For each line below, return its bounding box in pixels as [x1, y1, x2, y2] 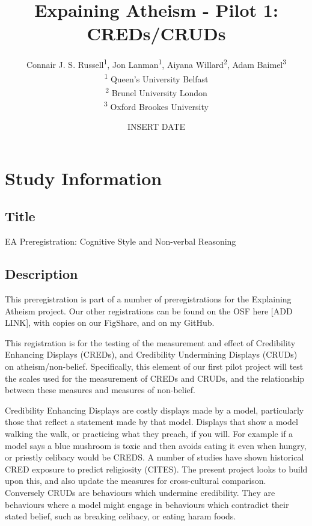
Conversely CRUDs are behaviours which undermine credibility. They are [5, 486, 275, 498]
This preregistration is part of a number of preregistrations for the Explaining [5, 293, 292, 305]
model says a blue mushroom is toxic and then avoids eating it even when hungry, [5, 439, 307, 451]
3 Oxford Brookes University [104, 99, 209, 112]
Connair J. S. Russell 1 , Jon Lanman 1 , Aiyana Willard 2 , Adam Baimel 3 [26, 57, 287, 70]
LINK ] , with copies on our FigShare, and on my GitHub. [5, 316, 215, 329]
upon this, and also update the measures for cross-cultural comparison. [5, 474, 266, 487]
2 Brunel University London [105, 84, 207, 99]
